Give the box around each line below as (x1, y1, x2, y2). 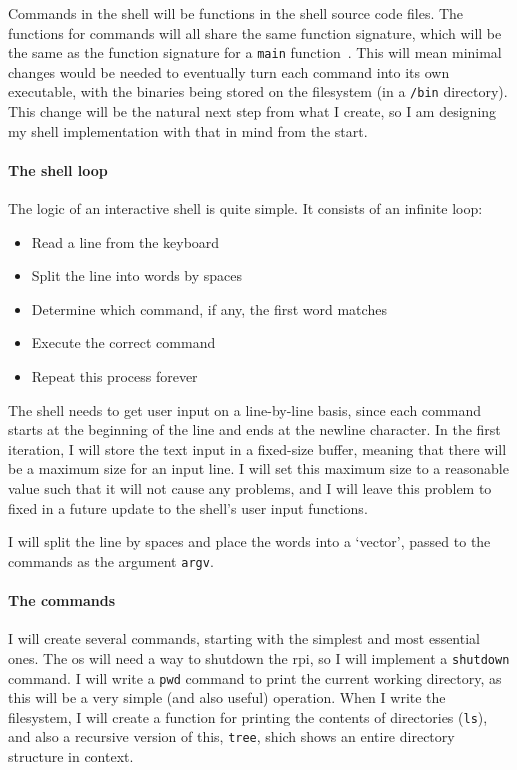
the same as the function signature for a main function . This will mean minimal (8, 42, 502, 63)
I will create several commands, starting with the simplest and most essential (8, 628, 480, 649)
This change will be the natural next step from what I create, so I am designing (8, 101, 497, 122)
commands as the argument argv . (8, 550, 214, 571)
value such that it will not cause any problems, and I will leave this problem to (8, 478, 492, 499)
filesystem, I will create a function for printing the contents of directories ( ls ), (8, 706, 488, 727)
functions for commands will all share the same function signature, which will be (8, 22, 502, 43)
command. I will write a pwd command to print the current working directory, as (8, 667, 502, 688)
